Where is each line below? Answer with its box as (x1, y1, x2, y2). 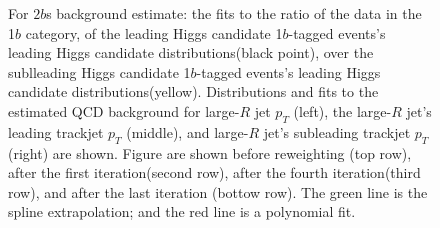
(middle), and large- (126, 121, 249, 142)
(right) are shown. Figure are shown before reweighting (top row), (8, 142, 412, 163)
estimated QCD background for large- (8, 100, 240, 121)
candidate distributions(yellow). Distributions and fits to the (8, 81, 379, 102)
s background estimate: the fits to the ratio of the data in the (46, 3, 422, 23)
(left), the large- (293, 100, 392, 121)
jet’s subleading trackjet (263, 121, 411, 142)
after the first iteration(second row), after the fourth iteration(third (8, 162, 421, 183)
